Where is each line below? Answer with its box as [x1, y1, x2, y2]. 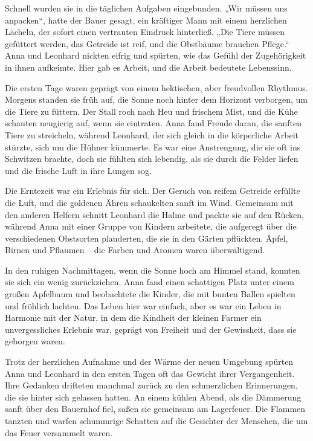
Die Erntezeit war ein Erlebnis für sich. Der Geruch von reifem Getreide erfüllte [5, 184, 300, 197]
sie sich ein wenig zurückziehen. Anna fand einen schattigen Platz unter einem [5, 275, 294, 288]
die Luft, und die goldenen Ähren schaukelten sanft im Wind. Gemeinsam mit [5, 196, 294, 208]
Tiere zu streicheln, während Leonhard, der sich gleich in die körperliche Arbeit [5, 128, 298, 141]
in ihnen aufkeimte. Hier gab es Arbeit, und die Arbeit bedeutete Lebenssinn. [5, 60, 292, 73]
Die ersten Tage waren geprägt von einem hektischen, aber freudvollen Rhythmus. [5, 81, 308, 94]
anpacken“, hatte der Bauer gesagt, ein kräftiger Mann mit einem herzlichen [5, 13, 287, 26]
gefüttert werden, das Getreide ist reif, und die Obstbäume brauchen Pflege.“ [5, 37, 289, 50]
